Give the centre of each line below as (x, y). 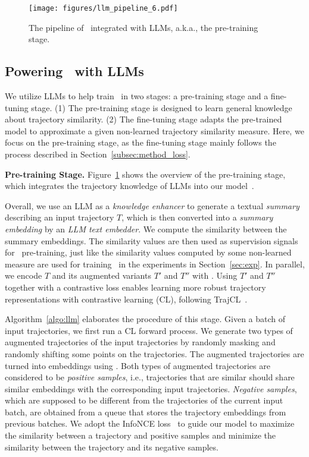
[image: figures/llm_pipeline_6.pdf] (103, 8)
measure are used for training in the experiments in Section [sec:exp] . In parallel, (155, 264)
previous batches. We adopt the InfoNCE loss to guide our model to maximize (150, 423)
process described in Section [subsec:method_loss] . (98, 154)
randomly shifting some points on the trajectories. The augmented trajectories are (154, 353)
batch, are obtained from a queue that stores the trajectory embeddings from (146, 412)
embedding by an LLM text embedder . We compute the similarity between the (146, 228)
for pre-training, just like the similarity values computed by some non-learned (148, 252)
